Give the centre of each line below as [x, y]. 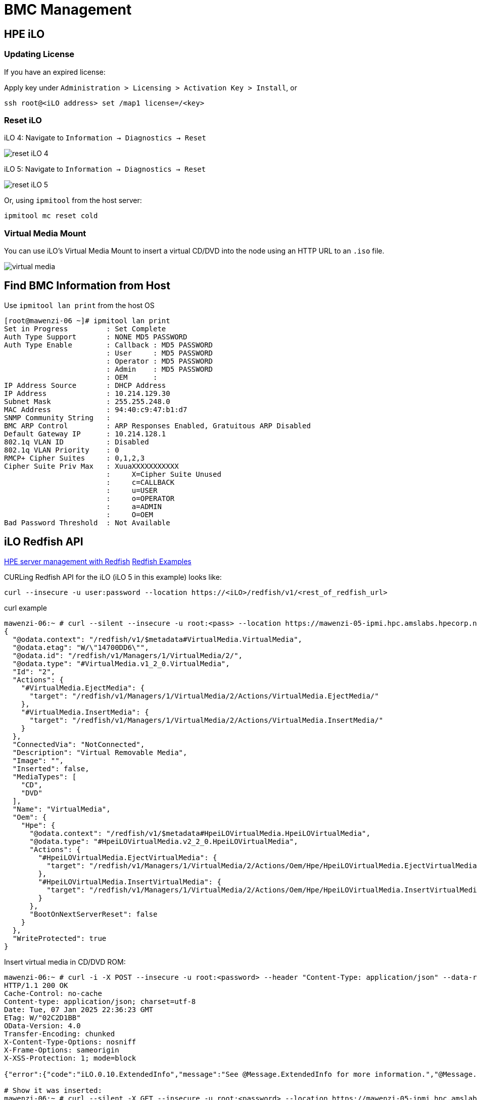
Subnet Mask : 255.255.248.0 [87, 401]
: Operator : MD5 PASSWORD [160, 361]
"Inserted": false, [51, 768]
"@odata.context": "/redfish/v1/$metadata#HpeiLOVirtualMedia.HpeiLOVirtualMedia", [200, 833]
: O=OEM [130, 514]
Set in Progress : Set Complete [85, 329]
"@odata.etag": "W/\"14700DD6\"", [81, 647]
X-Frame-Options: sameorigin [62, 1050]
